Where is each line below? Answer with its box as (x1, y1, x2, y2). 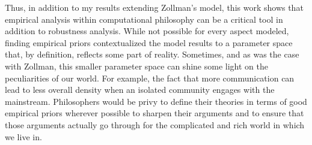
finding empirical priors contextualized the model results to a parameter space (5, 36, 293, 49)
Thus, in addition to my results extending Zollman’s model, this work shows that (5, 1, 304, 13)
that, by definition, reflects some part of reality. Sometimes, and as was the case (5, 48, 299, 61)
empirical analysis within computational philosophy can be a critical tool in (5, 13, 283, 25)
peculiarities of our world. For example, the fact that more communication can (5, 71, 295, 84)
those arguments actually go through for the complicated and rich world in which (5, 118, 305, 131)
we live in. (5, 130, 42, 143)
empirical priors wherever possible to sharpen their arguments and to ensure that (5, 107, 304, 119)
